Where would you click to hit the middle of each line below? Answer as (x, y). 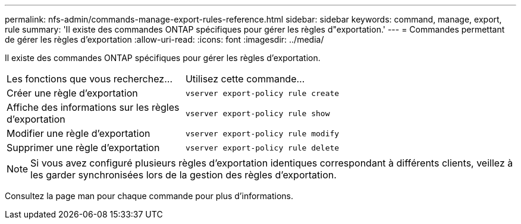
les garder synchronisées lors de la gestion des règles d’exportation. (183, 175)
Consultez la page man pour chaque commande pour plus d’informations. (149, 196)
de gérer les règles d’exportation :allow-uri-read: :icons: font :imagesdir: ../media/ (164, 39)
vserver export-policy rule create (262, 93)
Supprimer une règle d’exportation (83, 148)
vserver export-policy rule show (258, 113)
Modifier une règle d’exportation (79, 133)
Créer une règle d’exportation (72, 93)
